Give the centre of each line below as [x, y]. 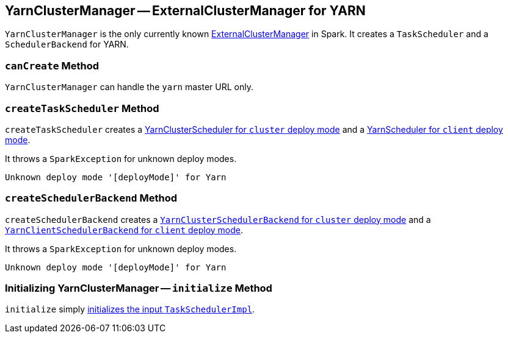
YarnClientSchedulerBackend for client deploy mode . [124, 230]
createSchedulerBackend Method [91, 198]
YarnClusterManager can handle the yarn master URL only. [129, 87]
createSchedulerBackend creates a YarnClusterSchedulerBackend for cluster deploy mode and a [218, 219]
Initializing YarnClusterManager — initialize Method [139, 288]
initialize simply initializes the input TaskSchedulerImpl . [130, 309]
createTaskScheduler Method [82, 108]
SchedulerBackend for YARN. [67, 44]
